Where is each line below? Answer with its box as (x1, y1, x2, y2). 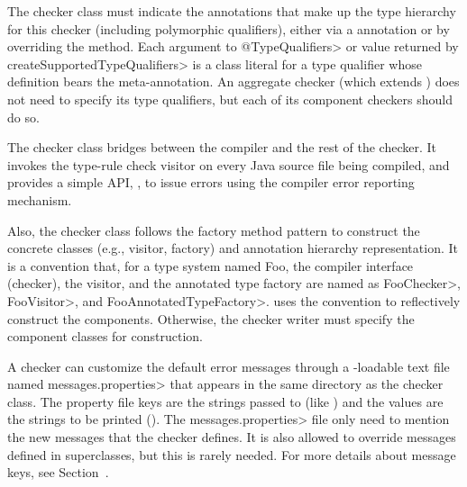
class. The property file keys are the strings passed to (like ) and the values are (7, 392, 444, 410)
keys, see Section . (7, 463, 109, 482)
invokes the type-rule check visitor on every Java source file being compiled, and (7, 155, 450, 174)
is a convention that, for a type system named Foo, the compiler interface (7, 256, 414, 275)
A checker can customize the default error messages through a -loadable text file (7, 356, 450, 375)
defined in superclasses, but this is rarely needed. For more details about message (7, 445, 456, 464)
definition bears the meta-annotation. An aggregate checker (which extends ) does (7, 72, 460, 91)
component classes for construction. (7, 327, 203, 346)
